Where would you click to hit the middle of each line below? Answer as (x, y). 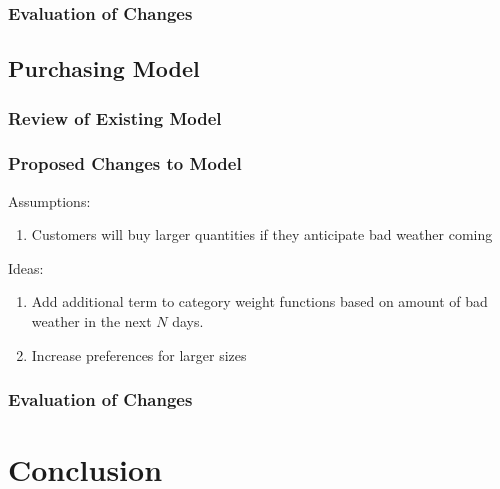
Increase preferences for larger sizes (139, 354)
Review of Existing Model (115, 117)
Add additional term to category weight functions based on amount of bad (259, 301)
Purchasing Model (104, 68)
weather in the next (91, 321)
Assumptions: (49, 200)
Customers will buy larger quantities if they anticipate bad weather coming (262, 234)
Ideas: (26, 267)
